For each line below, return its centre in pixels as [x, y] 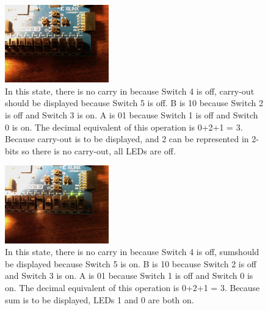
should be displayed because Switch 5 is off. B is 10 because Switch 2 [134, 103]
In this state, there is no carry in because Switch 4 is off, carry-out [130, 91]
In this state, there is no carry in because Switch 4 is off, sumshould [132, 252]
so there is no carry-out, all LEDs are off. [99, 150]
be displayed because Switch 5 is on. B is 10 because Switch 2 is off [131, 263]
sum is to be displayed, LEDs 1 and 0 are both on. [100, 299]
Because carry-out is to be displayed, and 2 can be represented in [127, 139]
